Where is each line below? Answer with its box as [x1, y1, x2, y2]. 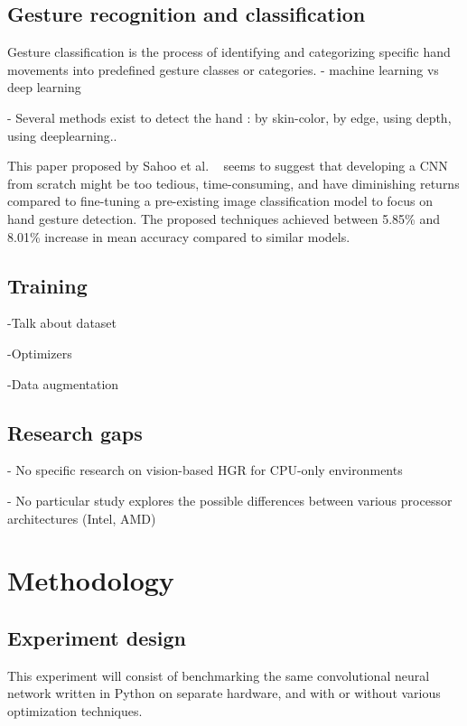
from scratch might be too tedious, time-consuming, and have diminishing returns [7, 173, 460, 192]
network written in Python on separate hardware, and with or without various [7, 684, 441, 703]
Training [7, 271, 88, 299]
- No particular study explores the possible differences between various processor [7, 490, 453, 509]
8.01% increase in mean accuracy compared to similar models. [7, 227, 350, 246]
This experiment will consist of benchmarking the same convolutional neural [7, 665, 430, 684]
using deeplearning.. [7, 126, 117, 144]
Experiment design [7, 623, 187, 651]
